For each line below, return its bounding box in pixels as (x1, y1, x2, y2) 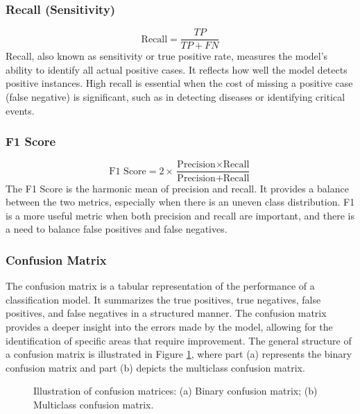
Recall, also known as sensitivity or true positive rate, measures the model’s (6, 49, 328, 63)
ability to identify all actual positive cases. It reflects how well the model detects (6, 62, 348, 76)
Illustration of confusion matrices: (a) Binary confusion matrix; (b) (33, 383, 318, 398)
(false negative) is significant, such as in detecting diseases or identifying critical (6, 90, 345, 104)
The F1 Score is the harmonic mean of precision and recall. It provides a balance (6, 181, 349, 195)
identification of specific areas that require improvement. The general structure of (6, 333, 352, 347)
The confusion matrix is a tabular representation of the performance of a (6, 279, 315, 293)
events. (6, 103, 35, 117)
